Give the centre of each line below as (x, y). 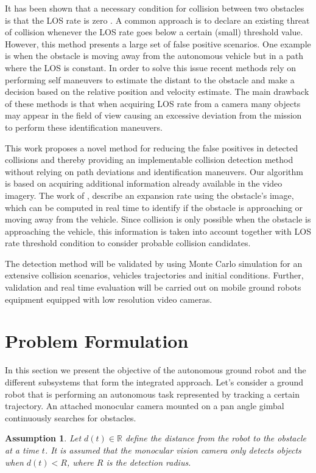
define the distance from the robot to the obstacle (216, 438)
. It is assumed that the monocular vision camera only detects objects (173, 450)
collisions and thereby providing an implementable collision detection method (149, 160)
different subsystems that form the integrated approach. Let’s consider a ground (154, 382)
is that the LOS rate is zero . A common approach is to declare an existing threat (157, 20)
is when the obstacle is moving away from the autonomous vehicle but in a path (154, 56)
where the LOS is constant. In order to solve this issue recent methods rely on (151, 67)
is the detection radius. (149, 462)
